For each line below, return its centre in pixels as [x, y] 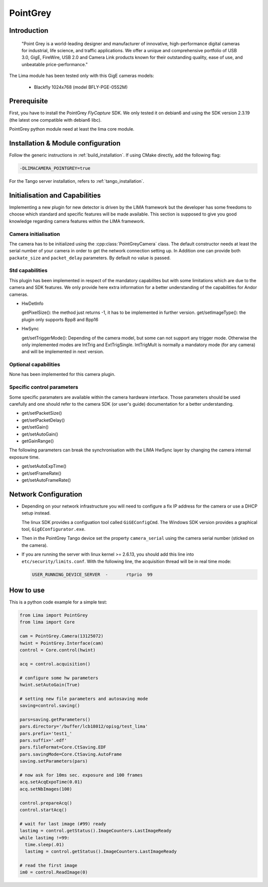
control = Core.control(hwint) [58, 650]
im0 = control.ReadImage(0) [54, 872]
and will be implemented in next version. [63, 352]
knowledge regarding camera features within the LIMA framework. [77, 221]
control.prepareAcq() [46, 803]
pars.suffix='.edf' [43, 740]
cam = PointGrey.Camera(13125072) [62, 636]
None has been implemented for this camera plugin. [62, 374]
